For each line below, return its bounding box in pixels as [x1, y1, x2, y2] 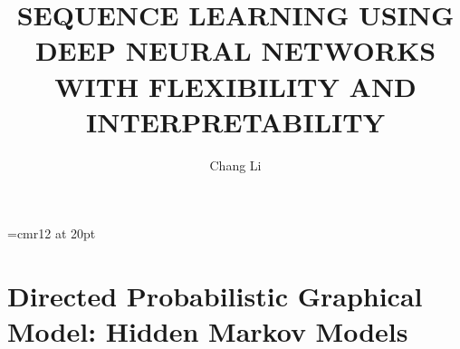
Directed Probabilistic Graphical [7, 277, 423, 315]
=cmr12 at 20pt [7, 224, 96, 243]
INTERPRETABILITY [86, 102, 385, 140]
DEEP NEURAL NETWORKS [34, 32, 436, 69]
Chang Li [209, 155, 262, 174]
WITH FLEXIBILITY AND [54, 67, 417, 104]
